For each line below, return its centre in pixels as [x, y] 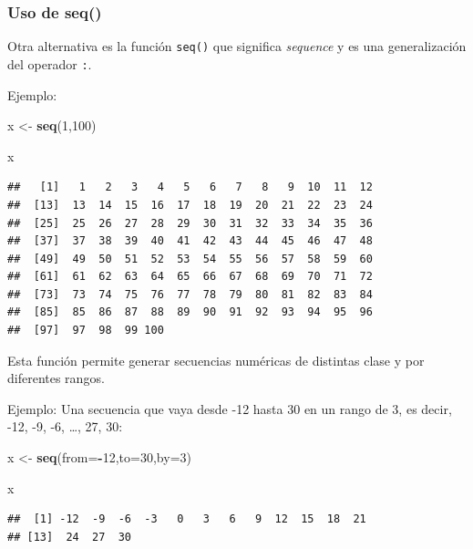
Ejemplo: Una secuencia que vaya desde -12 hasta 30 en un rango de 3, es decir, [230, 408]
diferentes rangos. [56, 378]
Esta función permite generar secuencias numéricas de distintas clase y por [216, 360]
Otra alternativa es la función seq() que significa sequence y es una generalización [237, 46]
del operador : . [50, 63]
